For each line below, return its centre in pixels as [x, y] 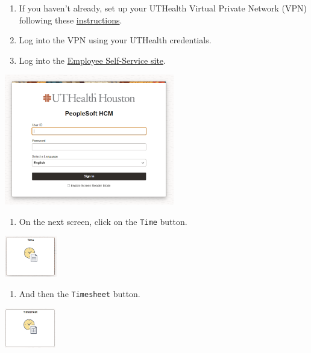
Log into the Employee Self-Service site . [92, 60]
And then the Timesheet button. [80, 294]
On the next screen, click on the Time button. [103, 221]
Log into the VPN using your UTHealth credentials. [115, 40]
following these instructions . [71, 20]
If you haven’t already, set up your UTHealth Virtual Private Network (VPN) [163, 8]
